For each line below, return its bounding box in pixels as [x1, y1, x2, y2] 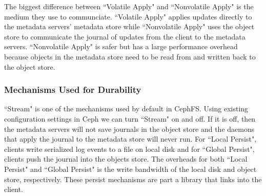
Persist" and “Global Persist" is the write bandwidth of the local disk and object [4, 163, 257, 174]
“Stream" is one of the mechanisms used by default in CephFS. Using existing [4, 103, 249, 114]
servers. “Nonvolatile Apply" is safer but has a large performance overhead [4, 41, 238, 52]
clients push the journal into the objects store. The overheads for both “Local [4, 153, 248, 164]
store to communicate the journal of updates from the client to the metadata [4, 31, 245, 42]
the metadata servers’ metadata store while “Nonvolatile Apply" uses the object [4, 21, 255, 32]
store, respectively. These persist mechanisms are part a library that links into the [4, 173, 262, 184]
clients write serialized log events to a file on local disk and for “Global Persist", [4, 143, 255, 154]
